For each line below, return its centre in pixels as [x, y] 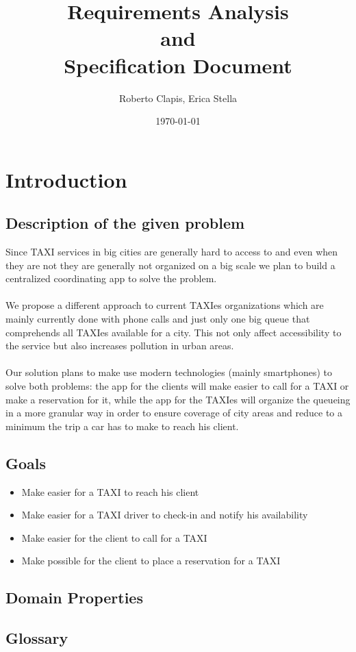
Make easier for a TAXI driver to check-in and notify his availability [165, 515]
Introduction [66, 179]
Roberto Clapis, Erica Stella [178, 98]
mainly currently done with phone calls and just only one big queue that [158, 319]
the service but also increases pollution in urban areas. [120, 346]
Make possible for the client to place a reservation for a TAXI [151, 561]
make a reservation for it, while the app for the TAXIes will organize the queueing [178, 399]
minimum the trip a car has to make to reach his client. [122, 426]
